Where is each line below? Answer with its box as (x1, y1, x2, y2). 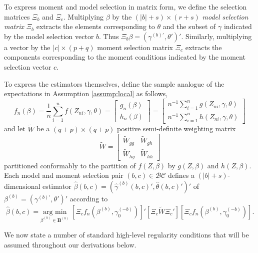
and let (4, 123, 25, 134)
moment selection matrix (97, 42, 173, 52)
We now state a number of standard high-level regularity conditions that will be (4, 229, 249, 240)
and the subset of (162, 21, 216, 32)
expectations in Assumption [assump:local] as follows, (4, 88, 168, 99)
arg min (42, 208, 67, 215)
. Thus (99, 31, 119, 41)
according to (69, 193, 108, 203)
